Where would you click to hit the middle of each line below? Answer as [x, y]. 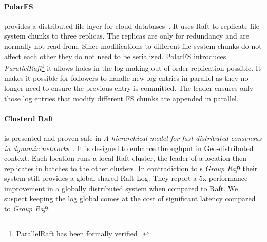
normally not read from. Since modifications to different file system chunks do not [133, 45]
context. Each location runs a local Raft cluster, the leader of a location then [125, 158]
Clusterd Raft [29, 118]
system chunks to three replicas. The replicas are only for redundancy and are [127, 36]
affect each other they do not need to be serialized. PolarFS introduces [115, 56]
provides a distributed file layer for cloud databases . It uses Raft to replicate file [132, 25]
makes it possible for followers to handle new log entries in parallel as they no [126, 78]
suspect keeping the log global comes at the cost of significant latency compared [130, 198]
